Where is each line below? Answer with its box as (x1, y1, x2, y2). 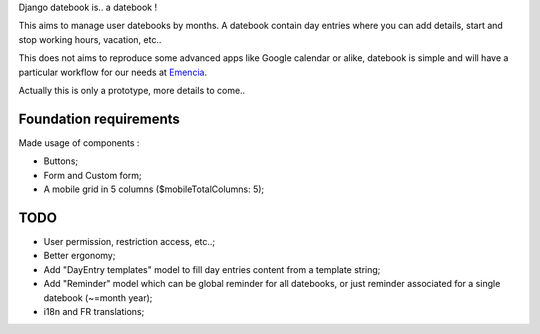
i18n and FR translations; (43, 305, 145, 317)
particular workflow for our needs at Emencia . (18, 66, 208, 78)
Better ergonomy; (43, 250, 116, 262)
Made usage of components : (18, 136, 140, 149)
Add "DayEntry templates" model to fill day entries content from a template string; (43, 263, 381, 275)
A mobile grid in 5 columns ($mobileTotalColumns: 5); (43, 183, 265, 195)
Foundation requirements (18, 110, 180, 127)
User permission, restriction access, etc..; (43, 235, 216, 247)
